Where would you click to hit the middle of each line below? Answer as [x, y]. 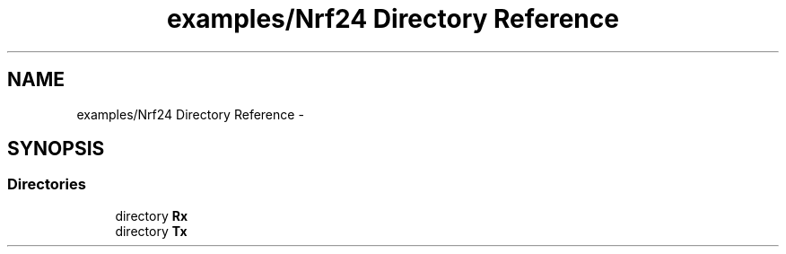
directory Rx [152, 215]
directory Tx [151, 231]
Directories [47, 184]
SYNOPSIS [56, 149]
